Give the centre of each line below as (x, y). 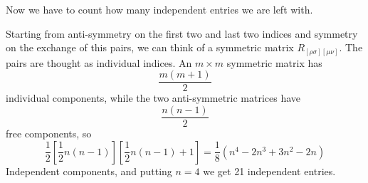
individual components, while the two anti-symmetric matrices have (153, 98)
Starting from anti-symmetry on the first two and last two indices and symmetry (182, 33)
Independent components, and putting (89, 171)
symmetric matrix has (274, 62)
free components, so (49, 134)
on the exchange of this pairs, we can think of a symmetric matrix (150, 47)
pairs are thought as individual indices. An (99, 62)
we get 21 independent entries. (269, 171)
